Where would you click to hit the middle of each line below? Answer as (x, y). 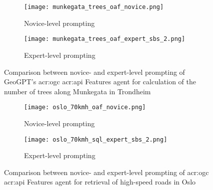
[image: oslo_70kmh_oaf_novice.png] (85, 107)
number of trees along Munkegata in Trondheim (77, 91)
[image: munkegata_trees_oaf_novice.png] (94, 7)
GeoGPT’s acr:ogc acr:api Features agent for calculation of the (100, 82)
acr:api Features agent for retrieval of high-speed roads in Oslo (100, 182)
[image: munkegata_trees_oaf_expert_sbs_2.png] (105, 39)
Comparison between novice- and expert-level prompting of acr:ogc (106, 172)
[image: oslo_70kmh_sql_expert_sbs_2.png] (96, 139)
